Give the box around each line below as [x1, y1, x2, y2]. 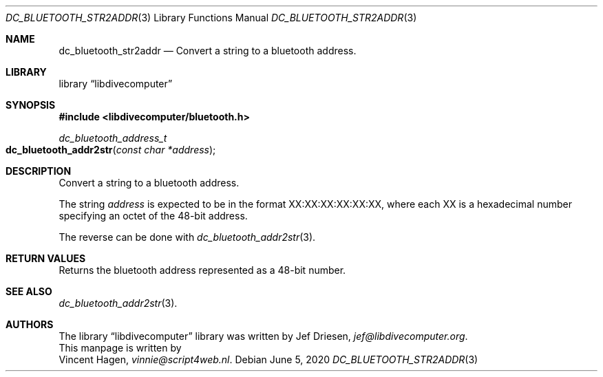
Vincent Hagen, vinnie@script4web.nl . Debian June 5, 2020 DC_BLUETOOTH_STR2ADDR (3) [59, 354, 478, 365]
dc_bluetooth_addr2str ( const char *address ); [6, 144, 216, 155]
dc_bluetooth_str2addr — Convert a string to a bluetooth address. [59, 45, 357, 56]
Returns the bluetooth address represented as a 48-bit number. [59, 264, 346, 276]
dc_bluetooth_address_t [59, 132, 167, 144]
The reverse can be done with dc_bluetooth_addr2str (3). [59, 231, 316, 243]
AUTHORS [6, 319, 54, 330]
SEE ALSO [6, 286, 52, 297]
